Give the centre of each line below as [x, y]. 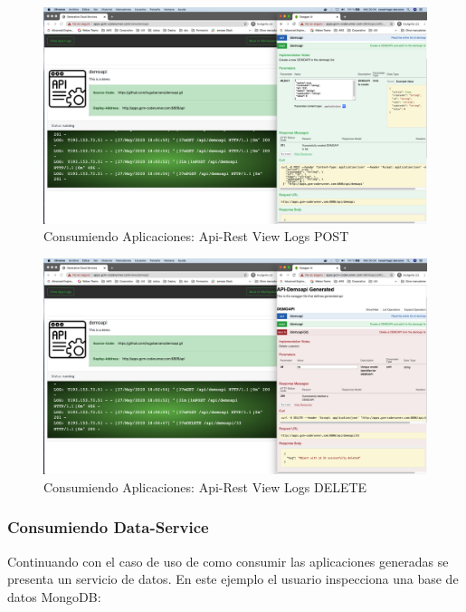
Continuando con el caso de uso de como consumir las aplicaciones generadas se [228, 561]
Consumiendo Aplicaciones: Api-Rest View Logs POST [196, 236]
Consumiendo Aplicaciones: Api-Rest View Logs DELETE [205, 486]
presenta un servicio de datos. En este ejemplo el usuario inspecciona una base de [233, 579]
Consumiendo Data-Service [108, 527]
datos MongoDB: [54, 596]
